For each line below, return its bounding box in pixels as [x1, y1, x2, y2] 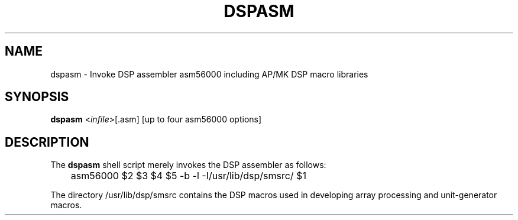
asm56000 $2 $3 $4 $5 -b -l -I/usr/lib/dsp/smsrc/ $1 [70, 170, 306, 182]
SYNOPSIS [5, 89, 69, 105]
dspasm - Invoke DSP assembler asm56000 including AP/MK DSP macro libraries [50, 69, 368, 79]
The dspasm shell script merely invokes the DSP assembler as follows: [50, 160, 326, 170]
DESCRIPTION [5, 134, 89, 150]
